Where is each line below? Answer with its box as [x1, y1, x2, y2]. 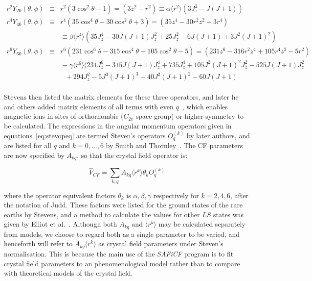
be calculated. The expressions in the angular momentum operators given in [4, 121, 232, 130]
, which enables [182, 101, 228, 111]
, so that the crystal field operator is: [77, 150, 188, 160]
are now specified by [4, 150, 65, 160]
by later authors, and [186, 130, 250, 140]
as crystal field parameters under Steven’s [98, 238, 223, 249]
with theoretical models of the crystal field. [4, 268, 133, 278]
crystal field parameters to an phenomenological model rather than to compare [4, 258, 240, 268]
